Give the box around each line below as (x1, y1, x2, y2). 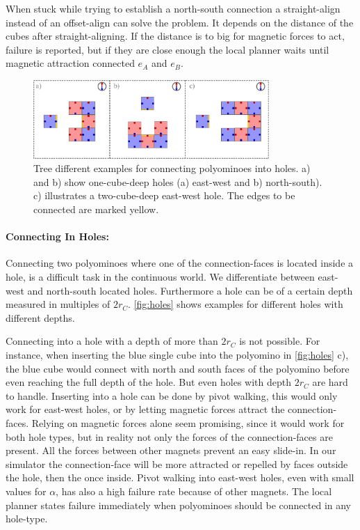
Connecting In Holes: (6, 229, 109, 244)
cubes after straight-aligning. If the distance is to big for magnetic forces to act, (6, 29, 345, 43)
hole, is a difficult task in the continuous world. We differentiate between (6, 270, 315, 284)
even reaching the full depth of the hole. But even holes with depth (6, 375, 291, 389)
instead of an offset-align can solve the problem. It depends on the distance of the (6, 15, 354, 29)
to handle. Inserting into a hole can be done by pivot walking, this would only (6, 388, 338, 403)
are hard (312, 375, 348, 389)
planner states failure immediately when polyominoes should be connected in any (6, 497, 352, 512)
